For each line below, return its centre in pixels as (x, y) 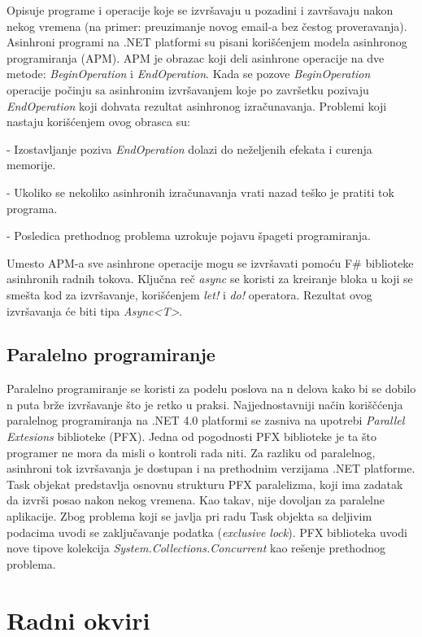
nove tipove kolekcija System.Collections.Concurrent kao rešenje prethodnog (196, 548)
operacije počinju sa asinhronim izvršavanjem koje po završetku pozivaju (188, 89)
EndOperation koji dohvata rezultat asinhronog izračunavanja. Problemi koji (197, 105)
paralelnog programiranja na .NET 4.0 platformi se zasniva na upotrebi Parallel (206, 420)
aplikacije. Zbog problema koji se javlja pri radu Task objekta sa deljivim (189, 516)
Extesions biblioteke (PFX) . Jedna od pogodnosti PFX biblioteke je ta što (191, 436)
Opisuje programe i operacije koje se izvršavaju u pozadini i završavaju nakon (200, 10)
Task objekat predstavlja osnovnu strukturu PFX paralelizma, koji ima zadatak (205, 484)
